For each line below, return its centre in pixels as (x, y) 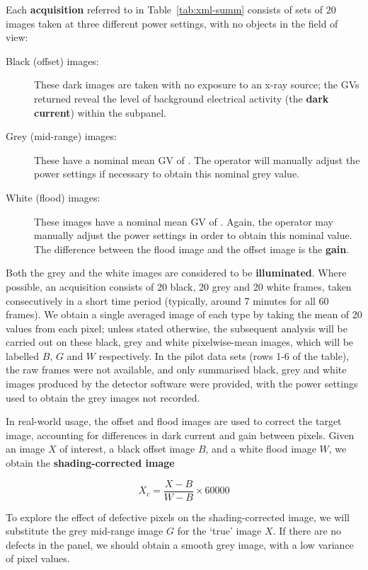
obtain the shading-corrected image (90, 463)
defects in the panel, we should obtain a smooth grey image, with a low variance (180, 544)
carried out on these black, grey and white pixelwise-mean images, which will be (180, 342)
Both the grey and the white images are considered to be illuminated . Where (176, 273)
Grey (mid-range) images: (61, 136)
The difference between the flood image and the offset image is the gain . (192, 249)
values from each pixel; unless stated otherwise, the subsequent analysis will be (177, 328)
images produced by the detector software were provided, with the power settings (182, 384)
